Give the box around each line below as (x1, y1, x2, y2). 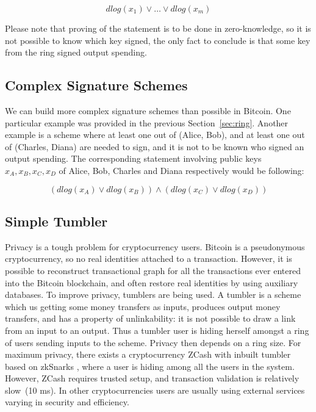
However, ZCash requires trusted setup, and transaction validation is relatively (5, 372, 300, 385)
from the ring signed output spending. (5, 46, 147, 59)
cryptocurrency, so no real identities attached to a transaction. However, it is (5, 252, 292, 265)
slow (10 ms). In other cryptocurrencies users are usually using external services (5, 383, 305, 396)
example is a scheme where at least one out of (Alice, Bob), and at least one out (5, 128, 305, 141)
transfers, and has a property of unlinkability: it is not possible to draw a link (5, 312, 296, 325)
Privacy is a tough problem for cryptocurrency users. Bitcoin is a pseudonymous (5, 240, 305, 253)
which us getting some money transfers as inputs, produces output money (5, 300, 281, 313)
